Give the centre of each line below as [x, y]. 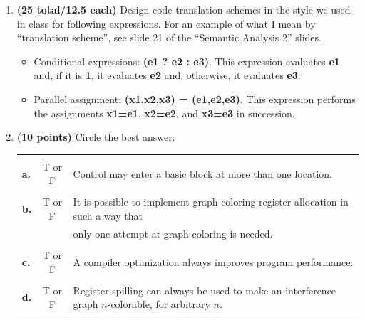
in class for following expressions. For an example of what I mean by [166, 23]
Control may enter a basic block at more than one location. [202, 173]
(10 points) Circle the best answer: [96, 137]
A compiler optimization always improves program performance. [213, 261]
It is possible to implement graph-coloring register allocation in [211, 202]
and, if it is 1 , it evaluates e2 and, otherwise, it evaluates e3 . [167, 75]
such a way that [108, 216]
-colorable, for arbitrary [159, 304]
